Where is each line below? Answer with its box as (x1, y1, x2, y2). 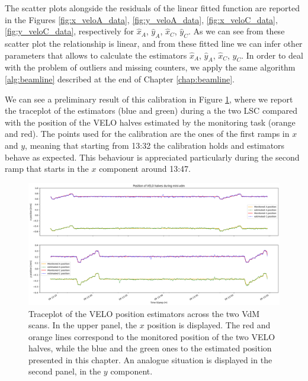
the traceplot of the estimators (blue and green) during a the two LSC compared (5, 104, 298, 117)
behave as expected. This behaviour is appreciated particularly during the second (5, 151, 300, 163)
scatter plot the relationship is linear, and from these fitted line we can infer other (5, 37, 303, 49)
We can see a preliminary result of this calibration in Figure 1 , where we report (5, 92, 293, 105)
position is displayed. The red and (147, 319, 271, 331)
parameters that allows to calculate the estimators (5, 49, 187, 61)
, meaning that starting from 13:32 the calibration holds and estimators (25, 139, 285, 151)
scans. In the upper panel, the (28, 319, 137, 331)
